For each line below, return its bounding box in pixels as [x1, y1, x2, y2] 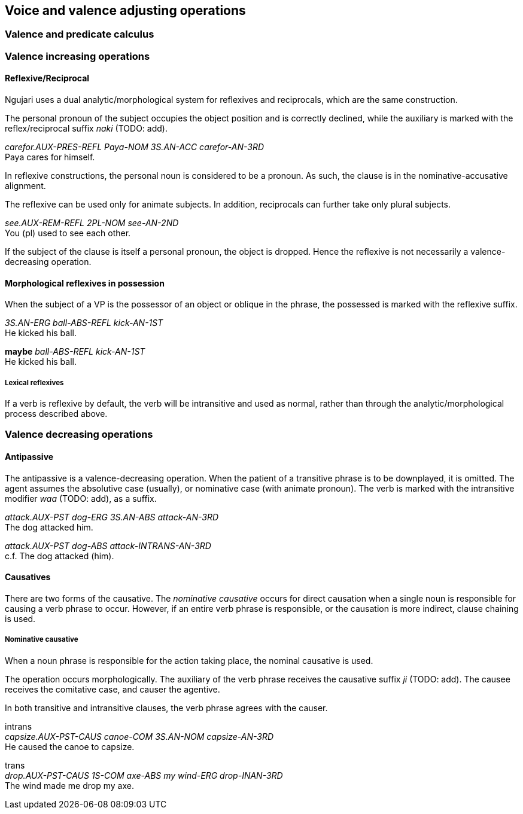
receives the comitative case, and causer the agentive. [5, 684, 220, 694]
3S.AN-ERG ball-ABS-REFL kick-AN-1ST [5, 318, 163, 328]
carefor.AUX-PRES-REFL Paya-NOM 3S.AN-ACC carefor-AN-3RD [5, 142, 264, 153]
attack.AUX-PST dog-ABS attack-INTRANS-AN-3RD [5, 540, 211, 551]
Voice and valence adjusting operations [5, 3, 246, 18]
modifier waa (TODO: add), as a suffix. [5, 493, 157, 504]
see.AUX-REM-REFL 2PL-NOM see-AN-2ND [5, 218, 179, 228]
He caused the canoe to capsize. [5, 741, 135, 752]
